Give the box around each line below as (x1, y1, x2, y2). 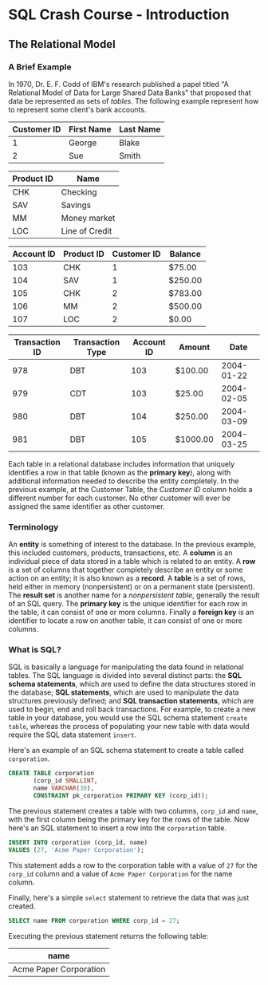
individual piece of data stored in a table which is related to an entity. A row (8, 557, 256, 566)
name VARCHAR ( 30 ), (33, 784, 94, 793)
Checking (61, 186, 97, 197)
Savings (61, 199, 92, 211)
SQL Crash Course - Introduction (8, 6, 230, 24)
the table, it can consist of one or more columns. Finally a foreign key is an (8, 608, 254, 617)
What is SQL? (8, 644, 61, 656)
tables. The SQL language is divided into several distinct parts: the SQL (8, 671, 242, 680)
